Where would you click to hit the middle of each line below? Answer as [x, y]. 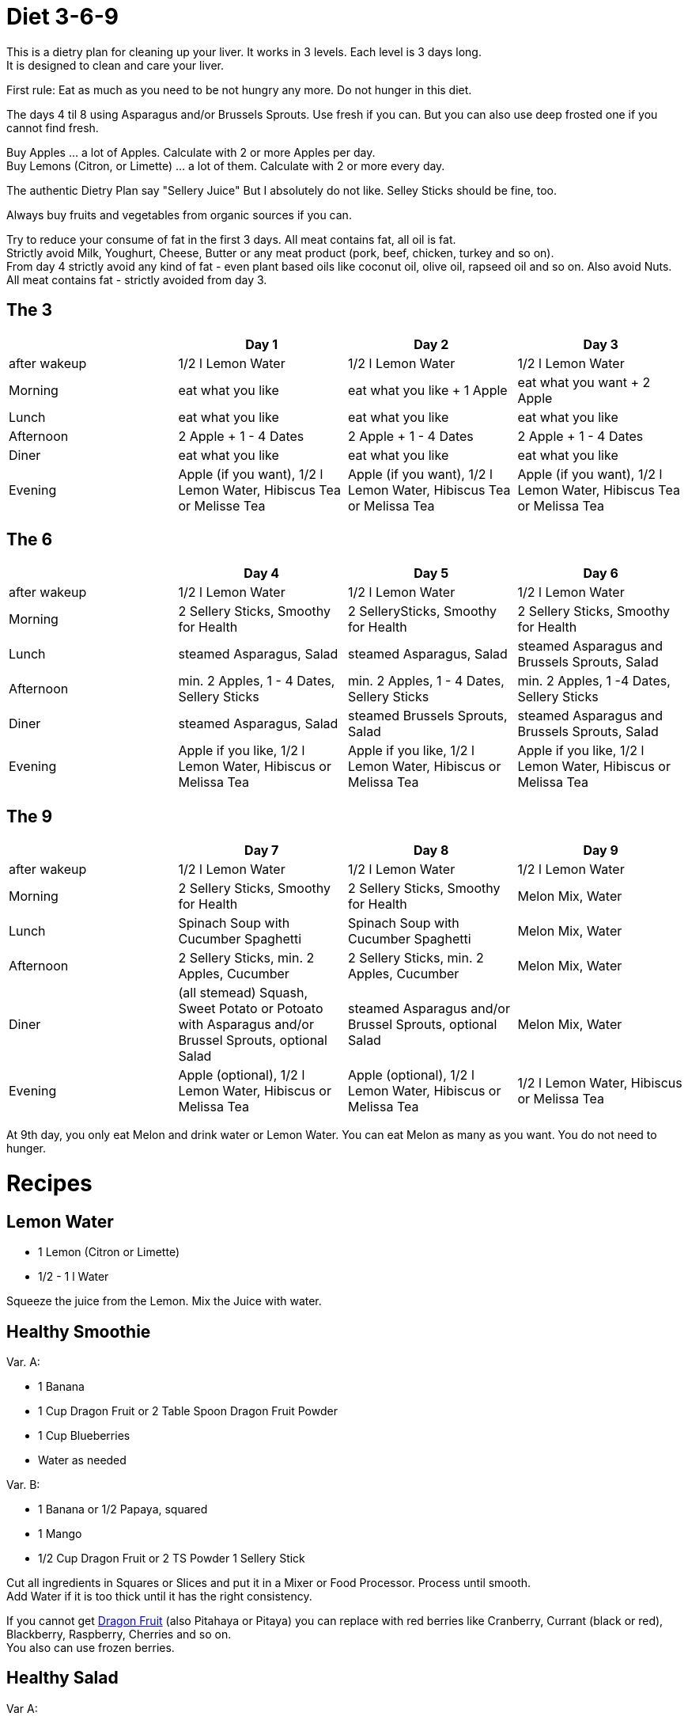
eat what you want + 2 [584, 382]
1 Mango [60, 1534]
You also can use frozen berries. [91, 1648]
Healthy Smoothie [79, 1331]
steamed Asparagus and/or [429, 1009]
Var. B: [23, 1485]
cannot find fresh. [53, 127]
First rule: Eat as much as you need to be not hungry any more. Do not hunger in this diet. [239, 89]
